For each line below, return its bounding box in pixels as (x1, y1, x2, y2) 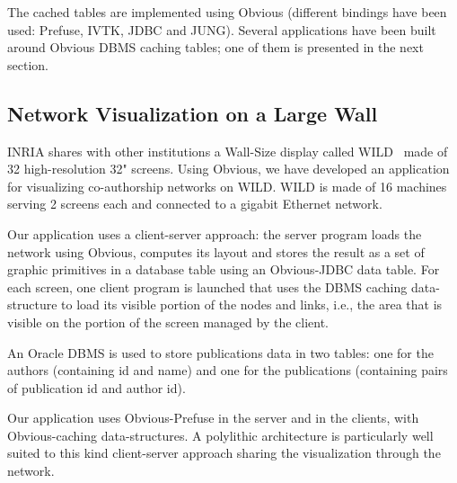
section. (7, 55, 48, 74)
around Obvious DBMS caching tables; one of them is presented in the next (7, 38, 424, 57)
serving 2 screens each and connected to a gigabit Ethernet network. (7, 194, 382, 213)
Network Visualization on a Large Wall (7, 99, 378, 127)
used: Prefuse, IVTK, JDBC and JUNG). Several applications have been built (7, 20, 436, 39)
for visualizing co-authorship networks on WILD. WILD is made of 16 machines (7, 176, 447, 195)
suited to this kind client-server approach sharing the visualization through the (7, 443, 441, 462)
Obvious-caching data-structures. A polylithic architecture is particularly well (7, 425, 434, 444)
